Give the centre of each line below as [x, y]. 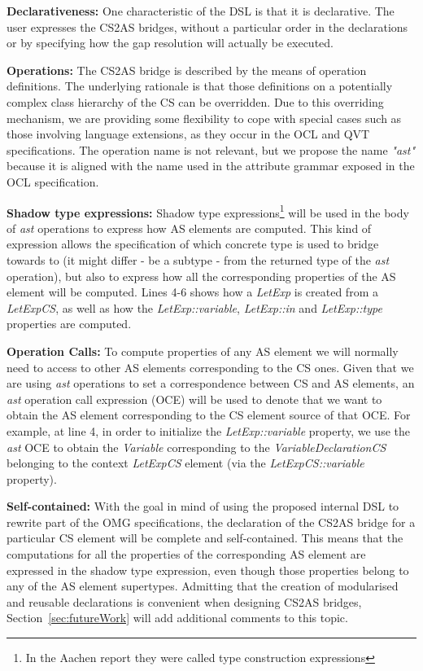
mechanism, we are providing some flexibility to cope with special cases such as [204, 118]
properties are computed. [69, 324]
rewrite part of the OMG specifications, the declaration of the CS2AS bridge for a [211, 522]
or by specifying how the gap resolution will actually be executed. [170, 43]
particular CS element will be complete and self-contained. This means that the [205, 538]
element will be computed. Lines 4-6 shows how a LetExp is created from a [192, 292]
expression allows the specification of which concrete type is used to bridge [193, 244]
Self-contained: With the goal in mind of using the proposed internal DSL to [203, 506]
